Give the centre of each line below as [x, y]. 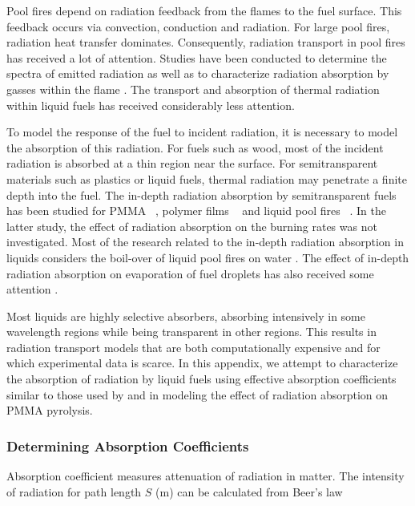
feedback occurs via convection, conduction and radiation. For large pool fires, [198, 26]
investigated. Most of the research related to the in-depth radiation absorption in [205, 242]
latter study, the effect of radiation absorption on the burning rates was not [192, 226]
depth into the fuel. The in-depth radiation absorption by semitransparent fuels [201, 194]
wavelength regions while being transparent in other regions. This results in [191, 332]
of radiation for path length [74, 491]
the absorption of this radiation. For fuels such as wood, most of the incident [195, 147]
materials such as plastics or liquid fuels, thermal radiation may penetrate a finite [207, 178]
